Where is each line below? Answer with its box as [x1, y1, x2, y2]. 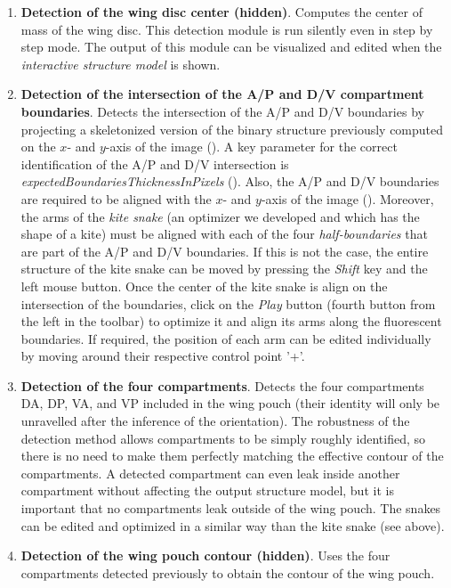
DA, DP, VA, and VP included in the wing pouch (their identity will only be [20, 394, 440, 412]
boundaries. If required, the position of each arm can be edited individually [20, 329, 431, 347]
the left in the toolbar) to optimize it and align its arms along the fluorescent [20, 312, 442, 331]
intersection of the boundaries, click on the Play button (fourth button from [20, 294, 436, 313]
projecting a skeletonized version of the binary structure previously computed [20, 119, 444, 138]
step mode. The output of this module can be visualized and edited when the [20, 37, 442, 56]
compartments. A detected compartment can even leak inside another [20, 463, 400, 482]
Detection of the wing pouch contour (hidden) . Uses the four [20, 546, 391, 565]
